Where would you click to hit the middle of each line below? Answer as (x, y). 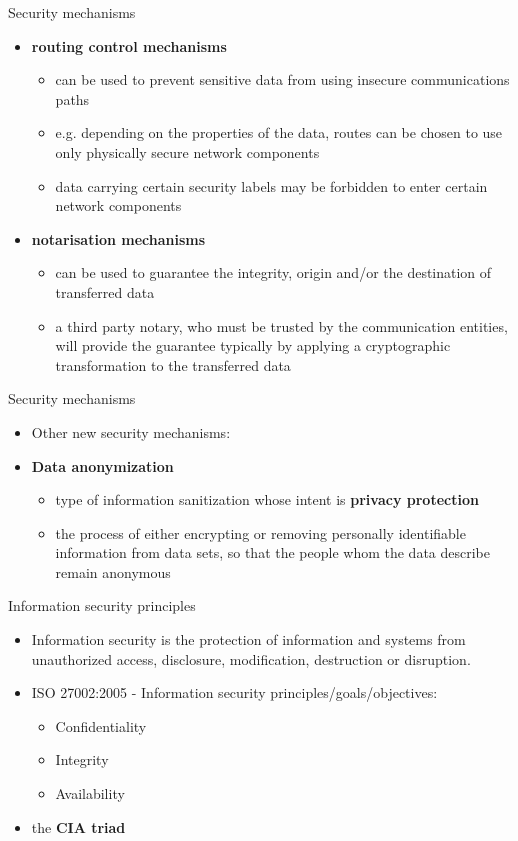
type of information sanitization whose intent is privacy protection (267, 499)
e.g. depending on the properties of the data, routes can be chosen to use (279, 132)
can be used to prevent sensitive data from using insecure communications (282, 79)
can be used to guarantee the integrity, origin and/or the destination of (273, 272)
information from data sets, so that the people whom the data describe (273, 552)
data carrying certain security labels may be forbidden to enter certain (271, 185)
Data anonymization (102, 465)
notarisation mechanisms (118, 238)
